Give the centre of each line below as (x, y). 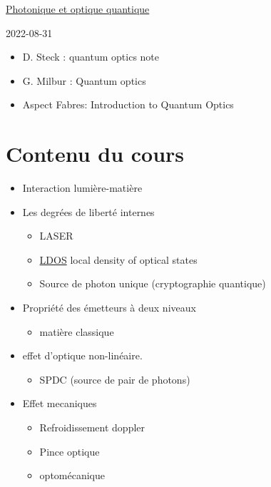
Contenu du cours (95, 154)
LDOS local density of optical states (118, 259)
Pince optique (70, 451)
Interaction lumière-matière (82, 188)
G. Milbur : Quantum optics (84, 80)
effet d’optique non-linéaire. (82, 355)
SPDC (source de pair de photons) (115, 379)
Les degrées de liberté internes (88, 211)
